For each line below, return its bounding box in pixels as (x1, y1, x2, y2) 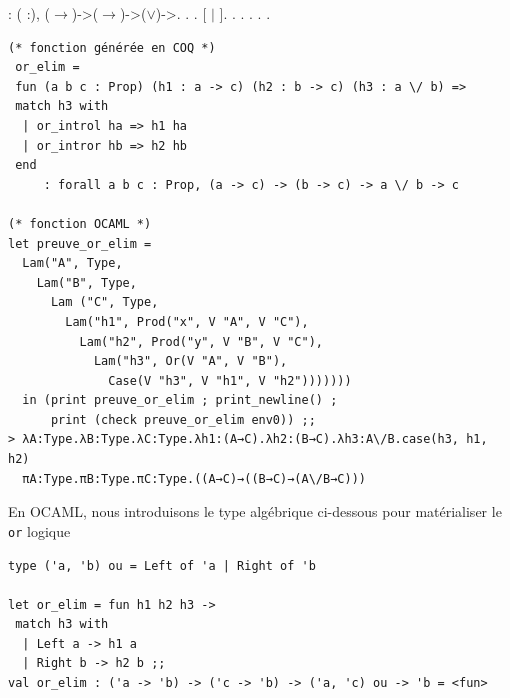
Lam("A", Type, (22, 256, 123, 271)
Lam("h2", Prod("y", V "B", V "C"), (79, 334, 323, 349)
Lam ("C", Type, (50, 295, 159, 310)
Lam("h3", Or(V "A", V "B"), (93, 354, 288, 369)
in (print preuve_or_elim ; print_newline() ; (22, 393, 338, 408)
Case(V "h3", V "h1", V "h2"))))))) (108, 373, 352, 388)
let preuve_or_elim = (8, 236, 152, 251)
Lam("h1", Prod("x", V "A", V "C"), (65, 314, 309, 329)
